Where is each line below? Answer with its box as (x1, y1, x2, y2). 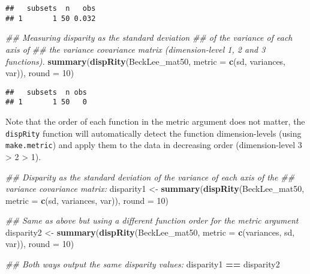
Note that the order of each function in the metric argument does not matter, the (5, 115, 305, 127)
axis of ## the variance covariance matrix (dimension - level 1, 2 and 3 (5, 43, 266, 55)
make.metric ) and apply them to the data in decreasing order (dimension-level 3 (5, 138, 302, 151)
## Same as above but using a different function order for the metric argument (5, 214, 299, 227)
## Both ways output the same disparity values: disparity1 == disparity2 (5, 258, 280, 270)
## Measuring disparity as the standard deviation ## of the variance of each (5, 31, 293, 44)
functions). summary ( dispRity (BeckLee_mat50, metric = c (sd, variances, (5, 55, 286, 67)
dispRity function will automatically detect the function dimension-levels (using (5, 127, 302, 139)
